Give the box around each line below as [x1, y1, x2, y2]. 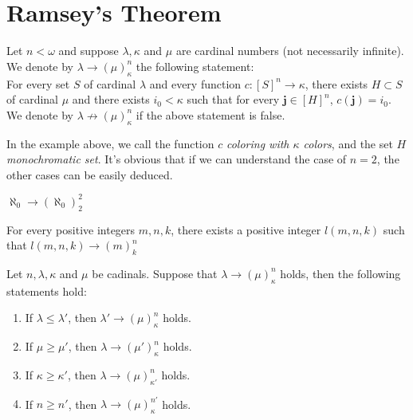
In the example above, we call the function [6, 135, 214, 151]
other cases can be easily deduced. [6, 166, 173, 183]
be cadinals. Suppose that [92, 265, 218, 281]
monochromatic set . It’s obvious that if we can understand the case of [6, 151, 347, 167]
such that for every [187, 91, 280, 108]
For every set [6, 75, 70, 92]
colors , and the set [303, 135, 393, 151]
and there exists [72, 91, 150, 108]
